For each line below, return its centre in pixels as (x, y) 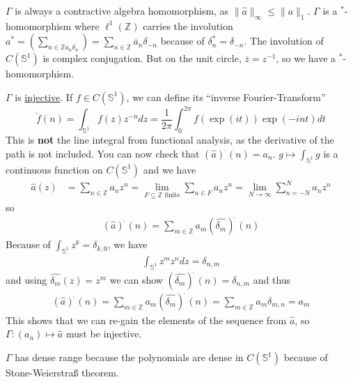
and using (26, 279)
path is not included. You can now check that (103, 153)
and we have (170, 169)
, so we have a (306, 58)
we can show (136, 279)
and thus (272, 279)
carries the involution (188, 25)
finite (172, 195)
